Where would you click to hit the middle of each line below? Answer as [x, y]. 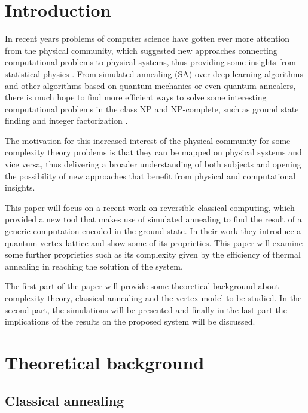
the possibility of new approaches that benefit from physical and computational [150, 175]
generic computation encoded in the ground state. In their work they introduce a [153, 231]
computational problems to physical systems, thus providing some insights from [150, 62]
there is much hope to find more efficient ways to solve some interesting [136, 97]
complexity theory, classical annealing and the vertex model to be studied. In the [153, 298]
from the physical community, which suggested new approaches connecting [141, 50]
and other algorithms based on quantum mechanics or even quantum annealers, [150, 85]
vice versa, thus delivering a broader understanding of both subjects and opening [153, 164]
